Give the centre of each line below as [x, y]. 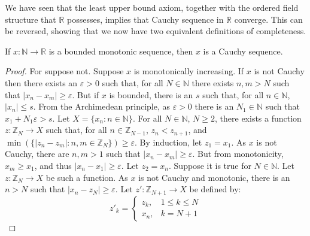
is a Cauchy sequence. [243, 51]
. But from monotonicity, [238, 154]
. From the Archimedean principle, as [101, 106]
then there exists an [41, 82]
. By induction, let [168, 142]
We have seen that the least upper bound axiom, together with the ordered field [152, 7]
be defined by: [215, 189]
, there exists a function [258, 118]
